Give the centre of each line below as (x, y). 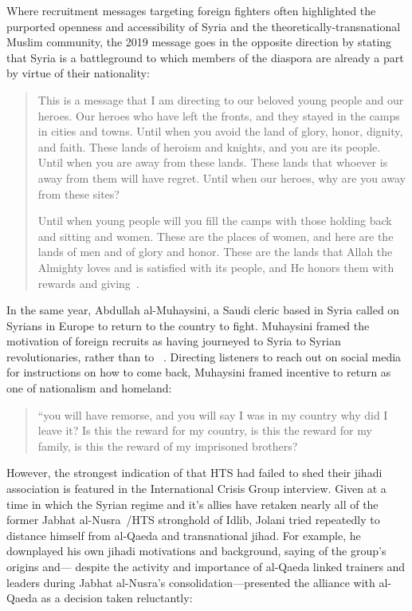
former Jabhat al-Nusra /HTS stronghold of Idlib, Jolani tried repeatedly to (193, 520)
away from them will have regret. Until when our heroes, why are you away (222, 177)
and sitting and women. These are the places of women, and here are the (216, 236)
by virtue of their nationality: (78, 73)
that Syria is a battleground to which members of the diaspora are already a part (205, 57)
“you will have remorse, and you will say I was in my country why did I (213, 414)
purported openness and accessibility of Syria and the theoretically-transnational (204, 26)
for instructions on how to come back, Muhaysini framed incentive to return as (199, 372)
